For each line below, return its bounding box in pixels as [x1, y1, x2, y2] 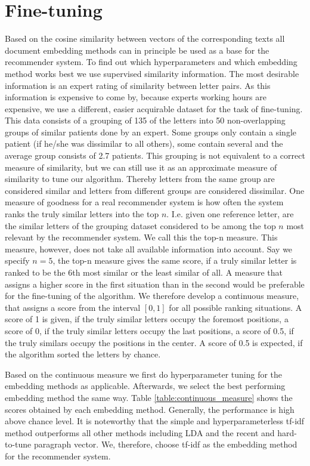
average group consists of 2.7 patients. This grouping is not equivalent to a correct [5, 149, 305, 162]
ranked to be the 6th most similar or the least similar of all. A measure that [5, 266, 283, 278]
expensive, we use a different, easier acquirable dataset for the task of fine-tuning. [5, 102, 303, 115]
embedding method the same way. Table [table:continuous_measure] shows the [5, 391, 293, 403]
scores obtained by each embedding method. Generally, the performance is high [5, 403, 294, 415]
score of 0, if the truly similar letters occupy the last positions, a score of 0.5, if [5, 324, 294, 337]
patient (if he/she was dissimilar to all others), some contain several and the [5, 137, 283, 150]
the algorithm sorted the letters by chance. [5, 348, 161, 360]
